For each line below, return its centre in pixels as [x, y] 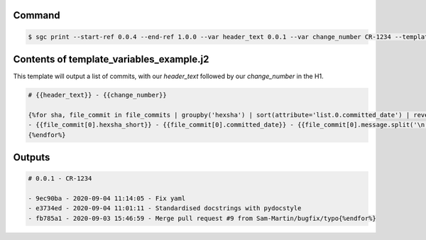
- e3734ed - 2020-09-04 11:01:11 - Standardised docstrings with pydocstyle [165, 208]
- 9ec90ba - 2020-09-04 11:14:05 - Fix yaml [107, 198]
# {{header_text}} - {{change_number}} [97, 95]
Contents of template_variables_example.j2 [111, 59]
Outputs [32, 157]
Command [37, 15]
